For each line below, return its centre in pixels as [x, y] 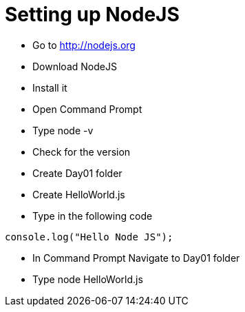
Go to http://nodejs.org [84, 45]
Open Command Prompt [87, 109]
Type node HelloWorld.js [88, 279]
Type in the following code [93, 216]
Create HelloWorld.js [79, 194]
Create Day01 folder [77, 173]
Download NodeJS [75, 66]
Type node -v [63, 130]
